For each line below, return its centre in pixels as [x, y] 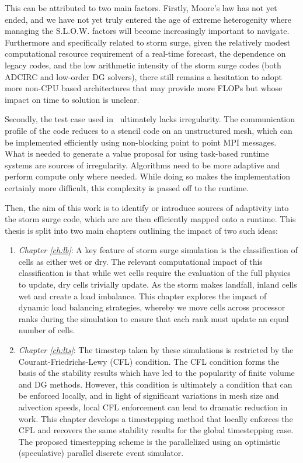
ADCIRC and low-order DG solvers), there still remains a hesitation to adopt [143, 76]
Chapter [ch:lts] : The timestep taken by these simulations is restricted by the [156, 350]
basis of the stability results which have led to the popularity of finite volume [156, 373]
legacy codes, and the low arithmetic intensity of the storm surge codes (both [143, 65]
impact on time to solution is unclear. [72, 99]
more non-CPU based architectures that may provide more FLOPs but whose [144, 88]
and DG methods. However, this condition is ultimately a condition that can [155, 384]
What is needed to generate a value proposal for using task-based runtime [137, 153]
